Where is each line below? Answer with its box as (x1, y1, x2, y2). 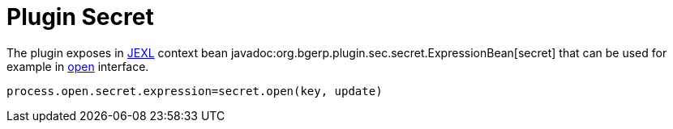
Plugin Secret (6, 3, 154, 31)
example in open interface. (6, 59, 149, 73)
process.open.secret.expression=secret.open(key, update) (6, 84, 383, 98)
